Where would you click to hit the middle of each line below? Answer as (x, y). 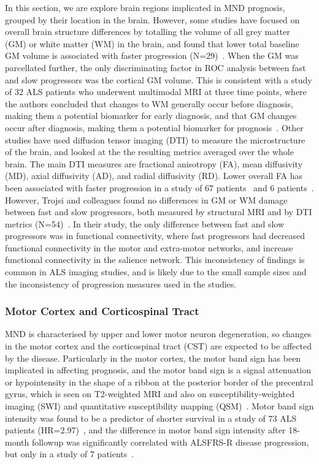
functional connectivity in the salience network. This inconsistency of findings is (155, 260)
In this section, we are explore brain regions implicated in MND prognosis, (145, 7)
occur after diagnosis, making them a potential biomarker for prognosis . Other (154, 127)
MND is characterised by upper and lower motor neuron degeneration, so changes (158, 334)
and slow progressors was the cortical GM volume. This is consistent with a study (159, 79)
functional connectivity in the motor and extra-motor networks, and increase (149, 247)
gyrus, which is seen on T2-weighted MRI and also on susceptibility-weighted (150, 394)
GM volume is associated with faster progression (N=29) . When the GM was (152, 55)
